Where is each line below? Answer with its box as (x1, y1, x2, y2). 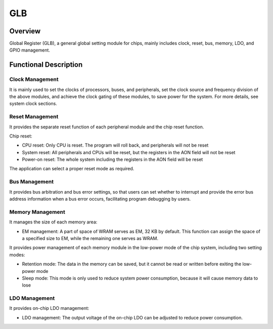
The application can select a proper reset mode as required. (9, 166, 134, 172)
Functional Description (9, 61, 83, 69)
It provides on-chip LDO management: (9, 305, 89, 311)
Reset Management (9, 113, 59, 120)
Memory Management (9, 208, 65, 215)
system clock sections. (9, 101, 58, 107)
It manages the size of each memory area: (9, 219, 98, 225)
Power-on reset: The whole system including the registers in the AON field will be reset (22, 157, 203, 163)
